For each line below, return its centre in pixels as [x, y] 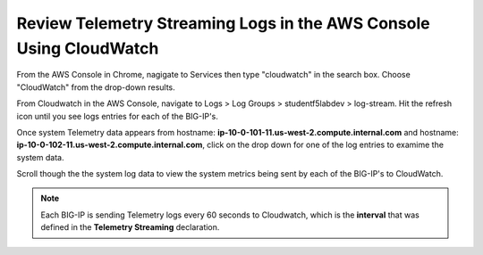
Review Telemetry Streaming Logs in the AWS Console [223, 23]
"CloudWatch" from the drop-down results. [96, 87]
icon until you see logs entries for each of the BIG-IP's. [118, 116]
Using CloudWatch [88, 48]
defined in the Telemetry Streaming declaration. [130, 227]
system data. [40, 157]
